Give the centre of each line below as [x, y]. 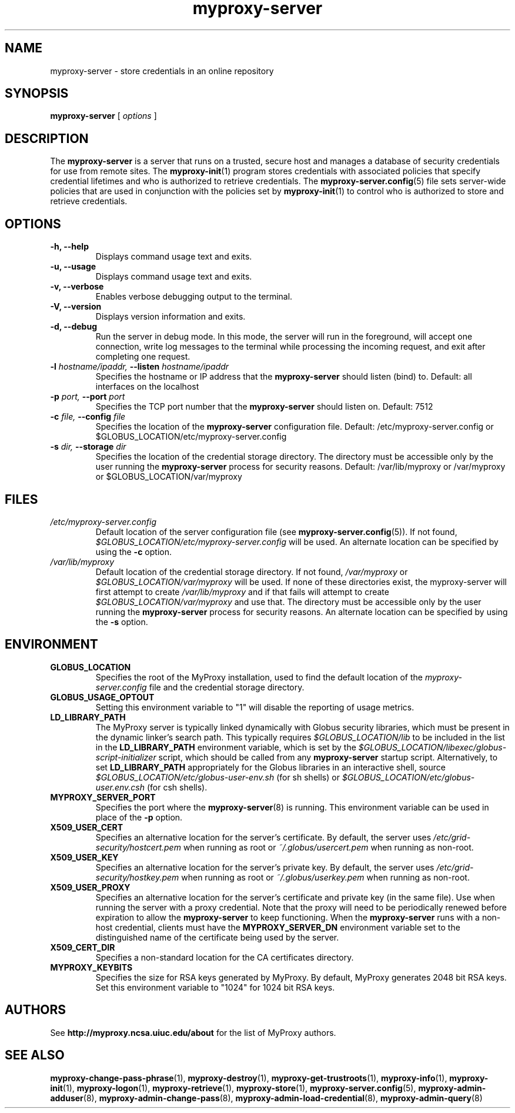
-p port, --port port [88, 397]
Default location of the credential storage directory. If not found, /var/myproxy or [252, 572]
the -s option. [122, 622]
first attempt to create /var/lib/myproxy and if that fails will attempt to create [242, 592]
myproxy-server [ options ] [103, 116]
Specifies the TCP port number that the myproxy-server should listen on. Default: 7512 [264, 407]
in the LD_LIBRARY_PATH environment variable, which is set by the [226, 747]
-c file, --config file [88, 417]
